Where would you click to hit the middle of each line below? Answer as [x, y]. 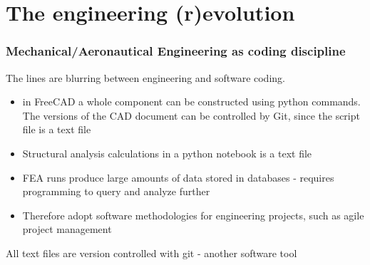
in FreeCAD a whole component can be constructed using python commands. [191, 102]
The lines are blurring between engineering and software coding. [145, 77]
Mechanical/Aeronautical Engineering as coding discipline [176, 51]
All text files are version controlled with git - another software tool [151, 253]
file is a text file [57, 129]
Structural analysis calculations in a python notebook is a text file [167, 153]
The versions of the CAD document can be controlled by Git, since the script [191, 115]
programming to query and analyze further [116, 191]
